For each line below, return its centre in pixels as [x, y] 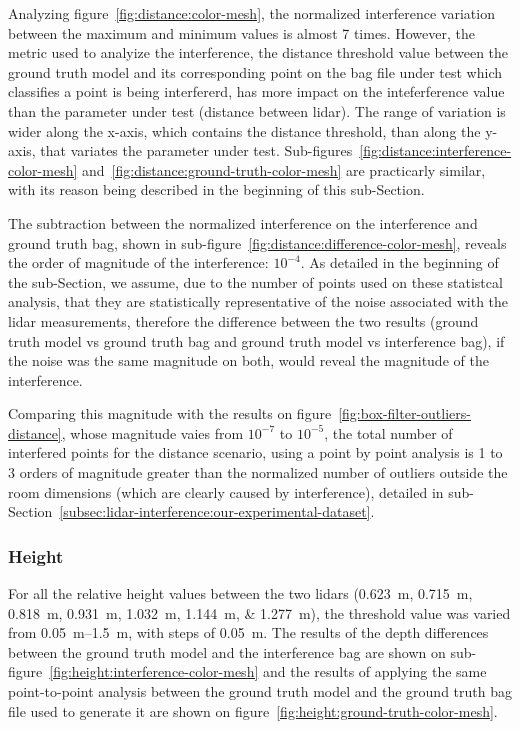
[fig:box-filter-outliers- [404, 413]
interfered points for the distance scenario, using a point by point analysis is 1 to [255, 452]
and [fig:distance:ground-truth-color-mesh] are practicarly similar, [283, 169]
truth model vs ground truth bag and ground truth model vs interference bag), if [256, 340]
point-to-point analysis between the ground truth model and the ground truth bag [260, 691]
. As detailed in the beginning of [399, 262]
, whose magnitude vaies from [152, 432]
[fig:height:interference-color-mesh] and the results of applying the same [268, 671]
